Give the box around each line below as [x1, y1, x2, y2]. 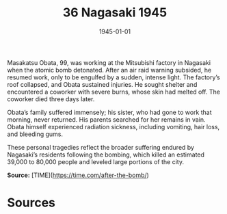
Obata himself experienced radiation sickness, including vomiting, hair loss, [7, 122, 220, 131]
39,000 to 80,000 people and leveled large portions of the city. [7, 157, 185, 165]
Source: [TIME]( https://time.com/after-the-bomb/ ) [7, 171, 149, 179]
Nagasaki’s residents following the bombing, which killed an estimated [7, 150, 205, 159]
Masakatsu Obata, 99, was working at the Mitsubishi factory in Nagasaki [7, 58, 211, 66]
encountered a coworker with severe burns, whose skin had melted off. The [7, 88, 221, 96]
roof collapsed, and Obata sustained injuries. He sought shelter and [7, 80, 198, 88]
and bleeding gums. [7, 130, 64, 138]
